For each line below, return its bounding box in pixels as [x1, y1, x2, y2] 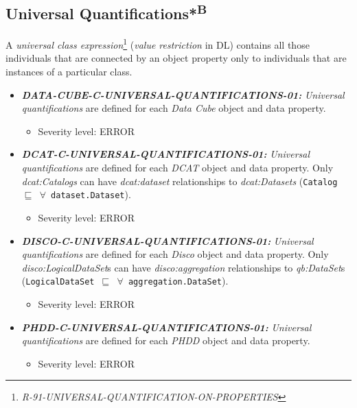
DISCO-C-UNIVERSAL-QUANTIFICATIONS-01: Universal [21, 233, 314, 248]
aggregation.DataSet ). [128, 274, 229, 288]
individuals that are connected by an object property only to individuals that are [5, 51, 347, 65]
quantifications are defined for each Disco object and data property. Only [21, 247, 329, 261]
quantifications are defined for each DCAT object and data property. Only [21, 160, 334, 175]
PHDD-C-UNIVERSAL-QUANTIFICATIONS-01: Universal [21, 320, 312, 334]
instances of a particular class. [5, 64, 133, 79]
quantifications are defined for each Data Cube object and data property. [21, 101, 326, 115]
